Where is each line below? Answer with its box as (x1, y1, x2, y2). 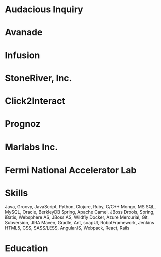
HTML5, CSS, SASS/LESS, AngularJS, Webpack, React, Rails (5, 225, 130, 231)
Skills (5, 187, 28, 199)
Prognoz (5, 118, 41, 130)
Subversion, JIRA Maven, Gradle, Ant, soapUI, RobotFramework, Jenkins (5, 220, 155, 226)
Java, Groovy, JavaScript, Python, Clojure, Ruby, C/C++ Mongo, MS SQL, (5, 204, 156, 210)
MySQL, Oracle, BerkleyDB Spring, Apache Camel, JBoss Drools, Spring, (5, 209, 155, 215)
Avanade (5, 27, 43, 38)
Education (5, 242, 48, 254)
